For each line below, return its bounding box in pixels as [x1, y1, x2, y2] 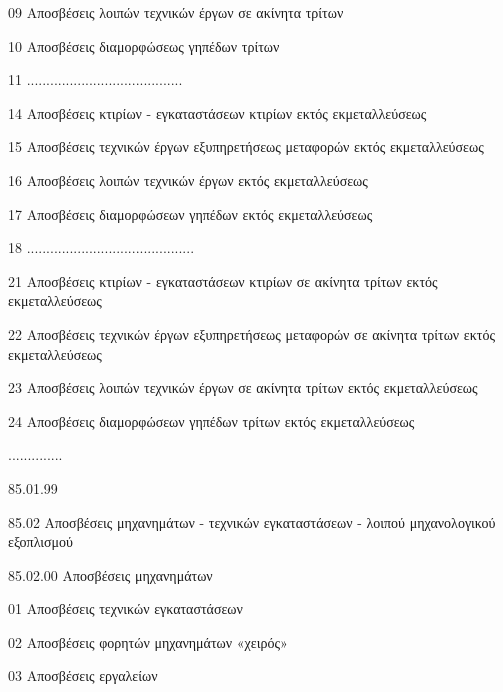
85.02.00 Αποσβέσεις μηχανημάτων [8, 564, 213, 585]
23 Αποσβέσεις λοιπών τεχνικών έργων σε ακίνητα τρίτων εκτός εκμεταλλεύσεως [8, 377, 478, 398]
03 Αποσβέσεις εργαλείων [8, 665, 158, 686]
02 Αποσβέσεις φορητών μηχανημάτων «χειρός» [8, 631, 288, 652]
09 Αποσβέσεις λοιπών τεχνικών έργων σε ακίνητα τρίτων [8, 2, 344, 22]
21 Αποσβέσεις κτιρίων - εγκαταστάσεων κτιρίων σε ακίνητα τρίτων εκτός [8, 270, 438, 291]
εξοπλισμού [8, 531, 74, 552]
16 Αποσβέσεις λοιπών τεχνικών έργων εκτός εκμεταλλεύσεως [8, 169, 368, 190]
